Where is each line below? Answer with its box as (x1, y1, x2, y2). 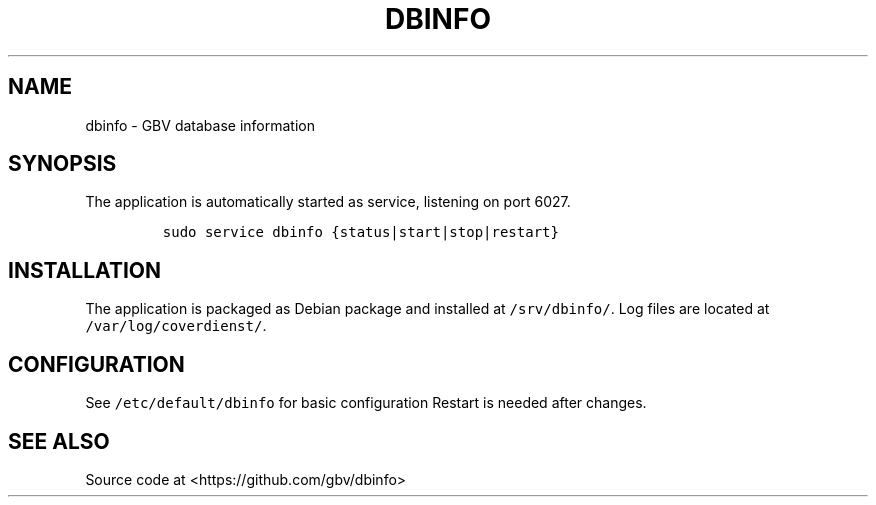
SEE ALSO (8, 428, 110, 454)
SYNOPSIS (8, 151, 117, 177)
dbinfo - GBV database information (85, 116, 315, 134)
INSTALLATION (8, 257, 161, 283)
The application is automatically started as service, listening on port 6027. (85, 193, 571, 211)
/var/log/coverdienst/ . (85, 317, 267, 335)
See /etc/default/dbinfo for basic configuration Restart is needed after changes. (85, 394, 647, 412)
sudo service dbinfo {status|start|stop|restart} (162, 224, 559, 241)
